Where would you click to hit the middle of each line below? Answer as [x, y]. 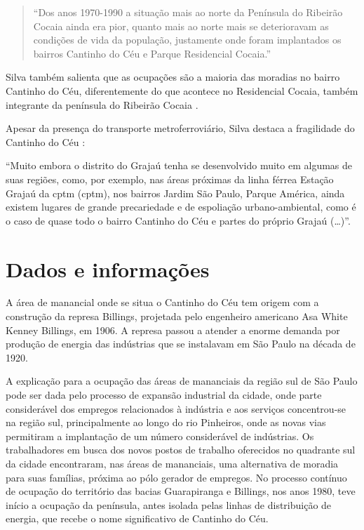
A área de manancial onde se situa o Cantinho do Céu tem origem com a [162, 302]
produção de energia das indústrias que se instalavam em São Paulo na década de [181, 344]
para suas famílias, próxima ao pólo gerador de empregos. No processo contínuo [176, 477]
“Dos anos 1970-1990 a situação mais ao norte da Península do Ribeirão [188, 12]
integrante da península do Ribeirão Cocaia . [102, 104]
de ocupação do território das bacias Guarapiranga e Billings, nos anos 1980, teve [181, 491]
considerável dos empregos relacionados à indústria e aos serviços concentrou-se [176, 408]
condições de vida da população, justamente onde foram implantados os [187, 40]
